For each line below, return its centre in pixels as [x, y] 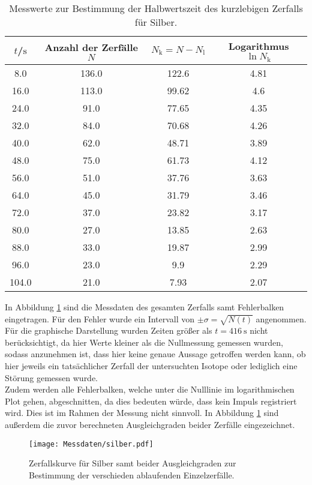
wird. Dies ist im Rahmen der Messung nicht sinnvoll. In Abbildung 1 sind [142, 413]
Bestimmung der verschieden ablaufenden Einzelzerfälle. [132, 474]
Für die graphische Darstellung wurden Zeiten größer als [109, 330]
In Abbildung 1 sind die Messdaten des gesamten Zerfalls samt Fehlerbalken [145, 306]
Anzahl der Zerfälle [91, 47]
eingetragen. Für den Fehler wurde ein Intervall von [100, 318]
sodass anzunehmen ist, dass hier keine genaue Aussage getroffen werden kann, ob [155, 354]
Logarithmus [259, 46]
